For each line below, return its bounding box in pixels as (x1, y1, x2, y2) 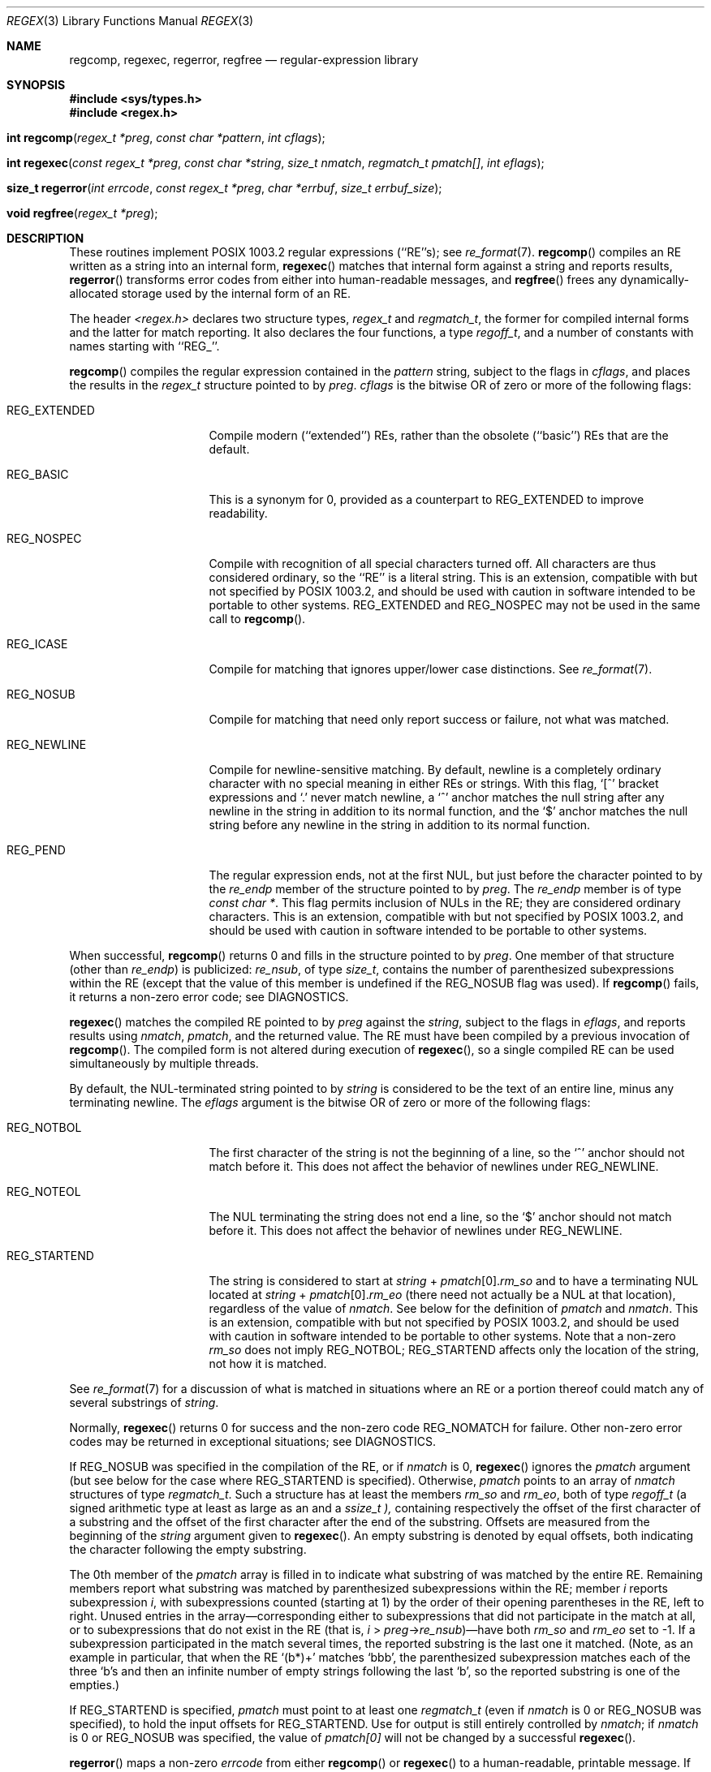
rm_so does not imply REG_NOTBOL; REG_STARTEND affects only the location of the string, (209, 1343, 700, 1357)
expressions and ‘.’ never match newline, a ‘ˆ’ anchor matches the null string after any (209, 790, 665, 804)
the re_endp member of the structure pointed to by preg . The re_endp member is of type (209, 882, 682, 896)
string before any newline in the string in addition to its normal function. (209, 818, 591, 832)
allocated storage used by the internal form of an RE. (69, 286, 351, 300)
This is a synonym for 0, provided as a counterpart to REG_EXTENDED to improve (209, 492, 644, 506)
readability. (209, 506, 268, 520)
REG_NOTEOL (6, 1185, 81, 1198)
